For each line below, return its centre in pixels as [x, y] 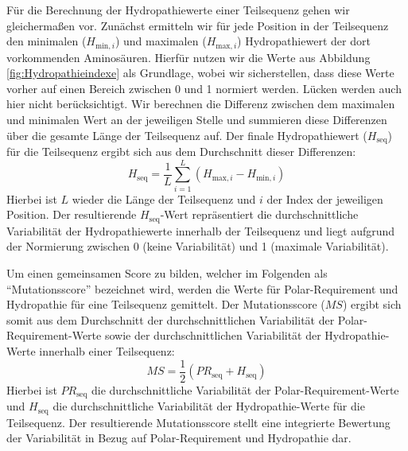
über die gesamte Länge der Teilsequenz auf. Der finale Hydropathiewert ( [187, 135]
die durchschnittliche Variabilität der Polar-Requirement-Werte [245, 389]
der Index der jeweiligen [325, 198]
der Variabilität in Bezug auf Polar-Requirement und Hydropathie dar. [179, 438]
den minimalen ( [47, 41]
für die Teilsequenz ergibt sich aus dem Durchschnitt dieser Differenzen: [181, 152]
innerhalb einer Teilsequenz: [107, 350]
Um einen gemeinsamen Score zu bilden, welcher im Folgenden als [167, 273]
